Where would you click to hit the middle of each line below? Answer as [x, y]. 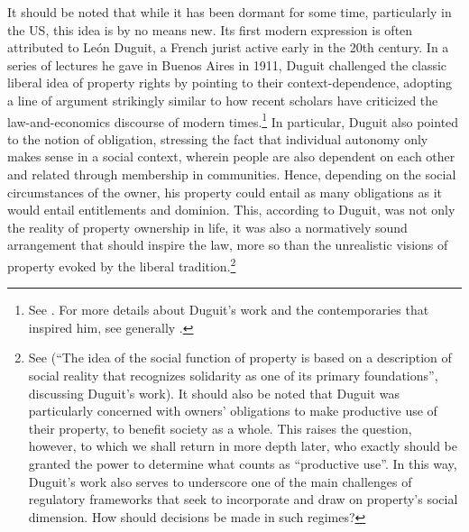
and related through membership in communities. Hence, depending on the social [232, 174]
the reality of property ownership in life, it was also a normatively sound [207, 227]
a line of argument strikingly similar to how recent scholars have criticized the [223, 100]
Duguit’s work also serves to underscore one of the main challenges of [220, 481]
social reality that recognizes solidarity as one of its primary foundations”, [233, 375]
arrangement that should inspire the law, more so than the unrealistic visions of [228, 245]
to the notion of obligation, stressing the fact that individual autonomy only [218, 138]
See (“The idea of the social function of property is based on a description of [240, 358]
